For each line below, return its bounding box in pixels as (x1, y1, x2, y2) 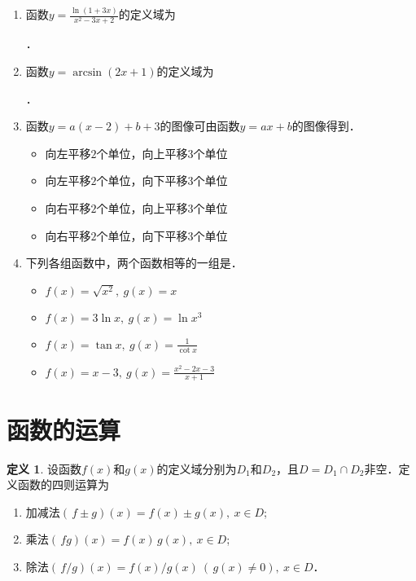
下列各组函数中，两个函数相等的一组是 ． (25, 254, 243, 271)
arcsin (72, 67, 103, 79)
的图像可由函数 (160, 117, 240, 134)
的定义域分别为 (156, 460, 237, 477)
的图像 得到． (291, 117, 361, 134)
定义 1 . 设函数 (7, 460, 81, 477)
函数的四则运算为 (17, 476, 109, 493)
